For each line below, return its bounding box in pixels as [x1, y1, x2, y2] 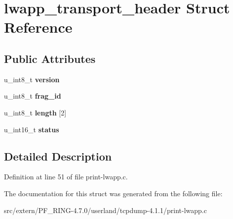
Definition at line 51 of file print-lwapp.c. [4, 171, 128, 182]
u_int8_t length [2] [4, 107, 67, 117]
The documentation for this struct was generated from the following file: [4, 188, 223, 198]
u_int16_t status [4, 124, 59, 134]
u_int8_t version [4, 74, 60, 84]
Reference [4, 17, 73, 37]
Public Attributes [4, 51, 96, 66]
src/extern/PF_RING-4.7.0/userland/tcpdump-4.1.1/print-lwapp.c [4, 205, 207, 215]
